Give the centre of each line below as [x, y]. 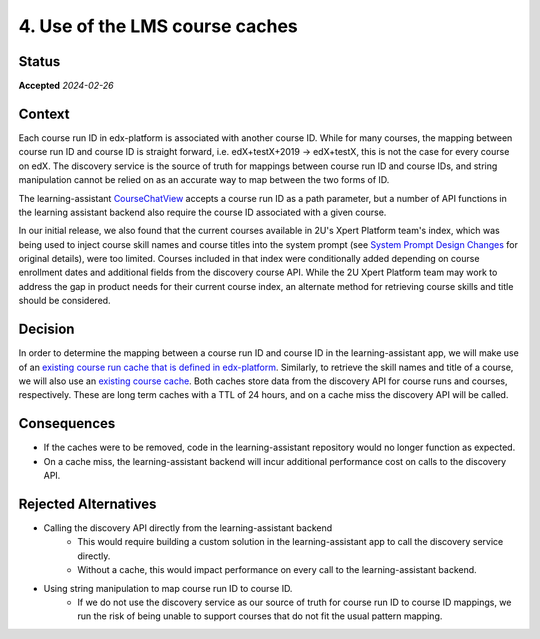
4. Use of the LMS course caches [158, 26]
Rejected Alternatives [87, 503]
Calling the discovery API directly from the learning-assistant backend [188, 527]
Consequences [67, 423]
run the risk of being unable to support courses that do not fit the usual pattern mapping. [260, 616]
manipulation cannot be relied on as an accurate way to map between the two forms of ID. [204, 180]
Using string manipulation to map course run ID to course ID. [168, 588]
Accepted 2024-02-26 [66, 86]
